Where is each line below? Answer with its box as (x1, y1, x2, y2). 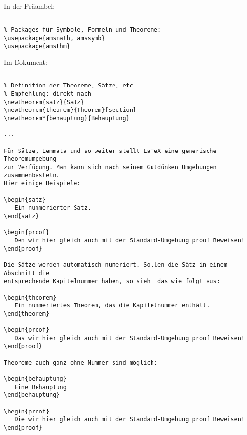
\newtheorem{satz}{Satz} (4, 98, 84, 106)
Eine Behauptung (14, 383, 67, 391)
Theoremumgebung (4, 155, 57, 163)
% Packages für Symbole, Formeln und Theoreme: (4, 26, 161, 34)
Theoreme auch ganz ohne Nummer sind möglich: (4, 359, 157, 366)
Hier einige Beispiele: (4, 180, 81, 187)
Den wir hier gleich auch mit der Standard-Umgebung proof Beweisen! (14, 237, 245, 244)
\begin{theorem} (4, 294, 57, 301)
